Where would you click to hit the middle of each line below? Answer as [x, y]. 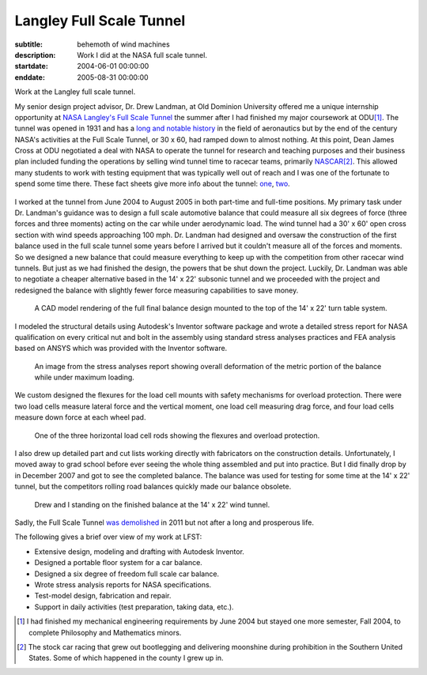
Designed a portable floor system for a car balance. [119, 563]
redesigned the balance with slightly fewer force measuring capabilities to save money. [157, 290]
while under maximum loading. [84, 377]
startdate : [32, 66]
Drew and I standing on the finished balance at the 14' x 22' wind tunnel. [152, 504]
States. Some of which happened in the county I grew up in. [127, 658]
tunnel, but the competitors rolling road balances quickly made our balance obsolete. [153, 487]
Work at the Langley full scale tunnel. [75, 92]
